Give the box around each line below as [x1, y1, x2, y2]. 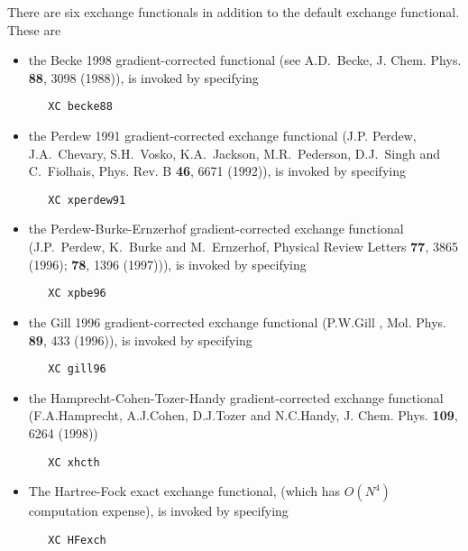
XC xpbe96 [48, 287, 106, 300]
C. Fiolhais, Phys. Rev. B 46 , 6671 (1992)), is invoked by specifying [28, 161, 406, 180]
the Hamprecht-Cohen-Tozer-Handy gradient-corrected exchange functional [28, 388, 444, 407]
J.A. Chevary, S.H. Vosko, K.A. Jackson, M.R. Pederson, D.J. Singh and [28, 143, 440, 162]
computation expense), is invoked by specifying [28, 501, 289, 520]
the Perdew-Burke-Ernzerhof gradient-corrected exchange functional [28, 219, 404, 238]
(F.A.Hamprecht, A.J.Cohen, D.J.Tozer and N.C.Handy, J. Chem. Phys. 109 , [28, 406, 458, 425]
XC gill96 [48, 363, 106, 376]
